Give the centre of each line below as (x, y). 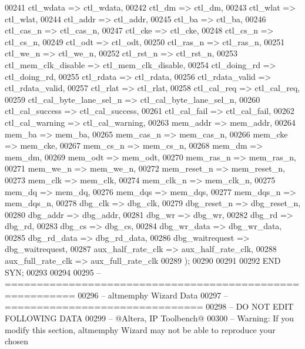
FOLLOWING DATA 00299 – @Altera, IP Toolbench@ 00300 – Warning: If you (149, 318)
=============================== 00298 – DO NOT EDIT (149, 306)
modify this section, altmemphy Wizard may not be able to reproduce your (140, 329)
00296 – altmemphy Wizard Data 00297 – (153, 295)
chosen (17, 341)
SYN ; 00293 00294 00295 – (53, 272)
